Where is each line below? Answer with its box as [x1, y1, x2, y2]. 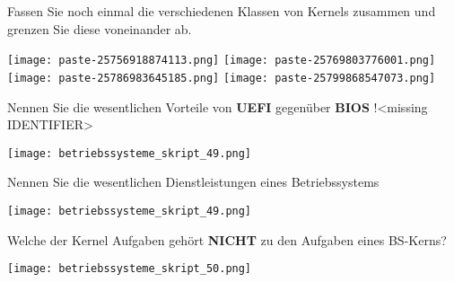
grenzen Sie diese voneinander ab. [7, 19, 192, 38]
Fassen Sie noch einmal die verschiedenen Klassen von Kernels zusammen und [7, 2, 436, 20]
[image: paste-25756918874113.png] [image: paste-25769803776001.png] [7, 54, 436, 67]
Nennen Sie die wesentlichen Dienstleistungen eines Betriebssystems [7, 172, 380, 191]
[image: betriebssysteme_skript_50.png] [7, 262, 252, 276]
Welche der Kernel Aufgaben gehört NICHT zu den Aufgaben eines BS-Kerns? [7, 230, 447, 249]
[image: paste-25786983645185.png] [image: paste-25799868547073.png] [7, 71, 436, 84]
